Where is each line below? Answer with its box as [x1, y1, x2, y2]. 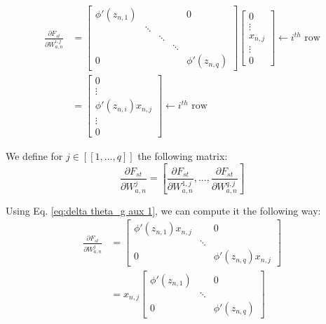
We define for [6, 149, 63, 163]
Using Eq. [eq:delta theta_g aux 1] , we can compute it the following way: [6, 203, 321, 217]
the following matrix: [137, 149, 228, 163]
